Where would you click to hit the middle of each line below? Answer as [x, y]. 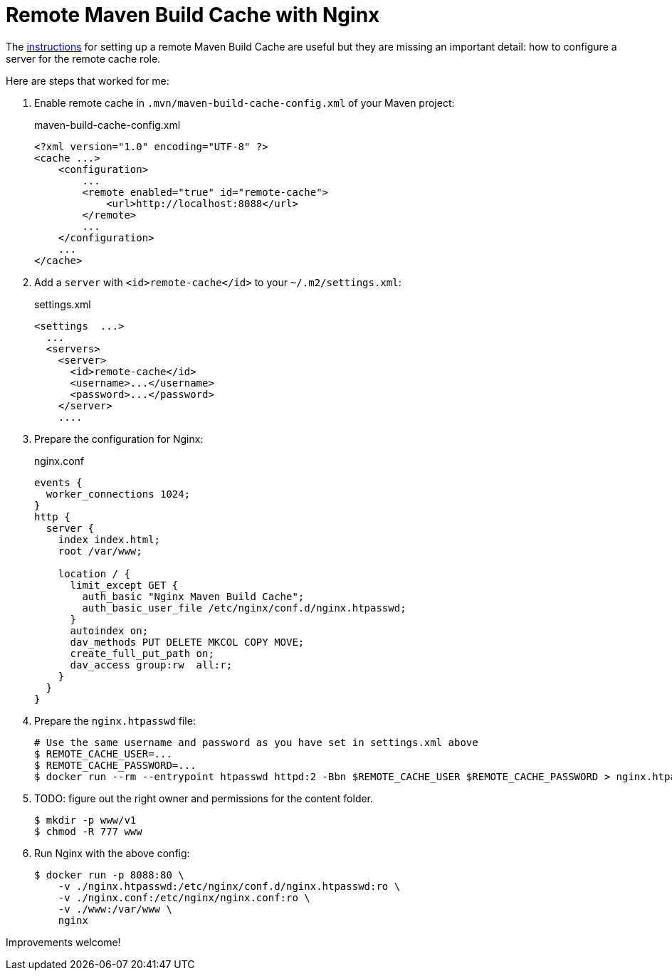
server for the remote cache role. [83, 58]
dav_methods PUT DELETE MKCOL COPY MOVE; [187, 642]
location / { [94, 573]
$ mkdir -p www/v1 [85, 820]
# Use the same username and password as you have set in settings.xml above [256, 742]
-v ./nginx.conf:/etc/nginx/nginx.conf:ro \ [184, 897]
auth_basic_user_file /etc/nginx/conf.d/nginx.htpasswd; [244, 608]
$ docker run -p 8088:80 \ [109, 875]
